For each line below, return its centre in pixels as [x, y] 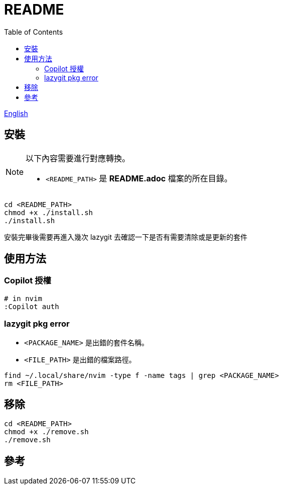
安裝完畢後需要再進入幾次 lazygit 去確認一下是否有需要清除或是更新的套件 [126, 237]
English [16, 113]
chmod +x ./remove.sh [46, 432]
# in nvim [23, 298]
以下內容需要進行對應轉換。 [78, 158]
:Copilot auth [32, 306]
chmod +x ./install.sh [49, 212]
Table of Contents [34, 32]
